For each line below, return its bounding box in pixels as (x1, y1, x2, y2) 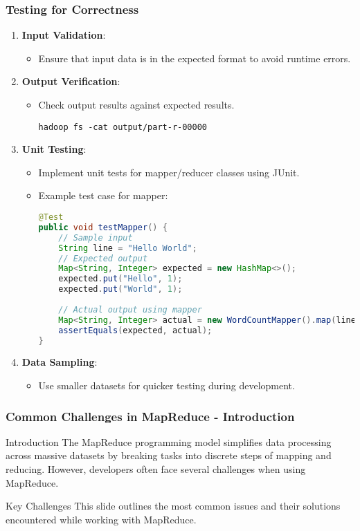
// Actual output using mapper (58, 304, 202, 315)
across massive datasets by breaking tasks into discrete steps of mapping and (6, 448, 332, 463)
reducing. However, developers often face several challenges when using (6, 462, 306, 476)
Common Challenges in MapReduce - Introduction (6, 407, 295, 425)
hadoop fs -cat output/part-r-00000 (38, 122, 207, 132)
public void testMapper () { (38, 222, 168, 232)
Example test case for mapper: (38, 188, 168, 203)
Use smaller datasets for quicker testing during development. (38, 378, 295, 392)
